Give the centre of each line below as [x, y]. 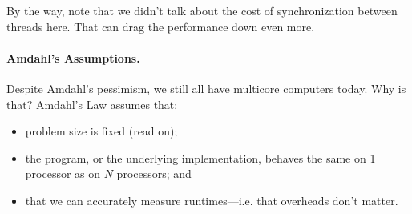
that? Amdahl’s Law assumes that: [92, 104]
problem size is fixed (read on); [101, 131]
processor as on [63, 174]
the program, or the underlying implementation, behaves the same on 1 [200, 157]
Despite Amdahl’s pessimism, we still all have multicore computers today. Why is [206, 88]
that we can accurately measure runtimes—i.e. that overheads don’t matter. [212, 200]
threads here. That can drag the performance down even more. [161, 26]
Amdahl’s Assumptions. [73, 57]
